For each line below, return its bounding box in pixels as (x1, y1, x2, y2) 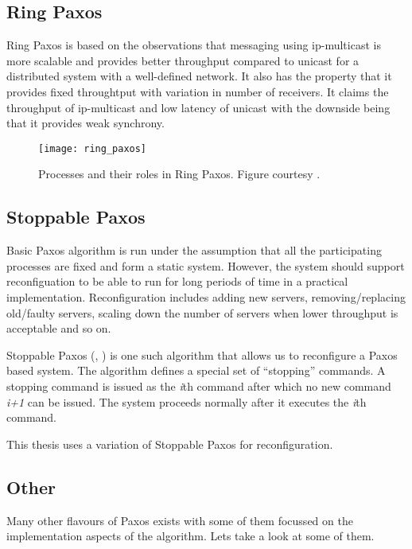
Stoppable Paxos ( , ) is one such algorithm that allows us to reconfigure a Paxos (6, 346, 398, 363)
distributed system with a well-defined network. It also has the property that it (6, 68, 392, 84)
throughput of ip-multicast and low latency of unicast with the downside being (6, 99, 391, 115)
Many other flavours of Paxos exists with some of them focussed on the (6, 512, 353, 528)
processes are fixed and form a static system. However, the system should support (6, 257, 405, 274)
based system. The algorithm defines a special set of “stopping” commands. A (6, 362, 386, 379)
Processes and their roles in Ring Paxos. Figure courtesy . (38, 165, 321, 182)
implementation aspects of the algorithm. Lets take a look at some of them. (6, 528, 375, 544)
